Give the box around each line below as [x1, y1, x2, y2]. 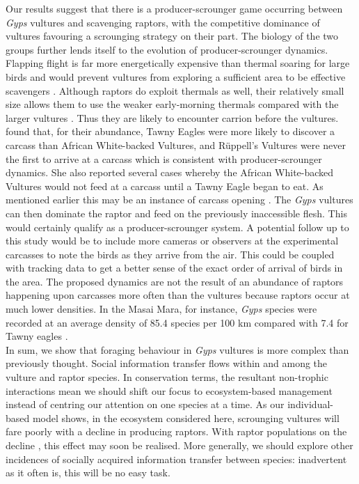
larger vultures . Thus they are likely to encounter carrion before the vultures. [6, 110, 339, 125]
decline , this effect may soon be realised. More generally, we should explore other [6, 438, 353, 452]
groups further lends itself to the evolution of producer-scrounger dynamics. [6, 42, 328, 56]
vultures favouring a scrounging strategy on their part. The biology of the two [6, 29, 339, 43]
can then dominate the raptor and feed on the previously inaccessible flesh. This [6, 205, 347, 220]
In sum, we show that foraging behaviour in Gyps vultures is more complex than [6, 342, 349, 357]
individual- [287, 397, 333, 412]
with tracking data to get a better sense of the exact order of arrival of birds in [6, 260, 343, 275]
